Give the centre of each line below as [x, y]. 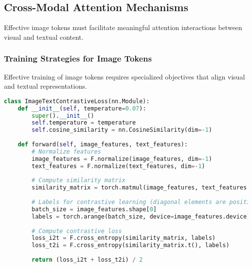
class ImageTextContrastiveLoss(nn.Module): [77, 101]
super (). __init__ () [63, 116]
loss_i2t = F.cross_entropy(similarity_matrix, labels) [124, 238]
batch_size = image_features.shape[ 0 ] [94, 209]
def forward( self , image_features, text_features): [103, 145]
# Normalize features [66, 151]
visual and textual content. [44, 37]
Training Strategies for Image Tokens [78, 58]
